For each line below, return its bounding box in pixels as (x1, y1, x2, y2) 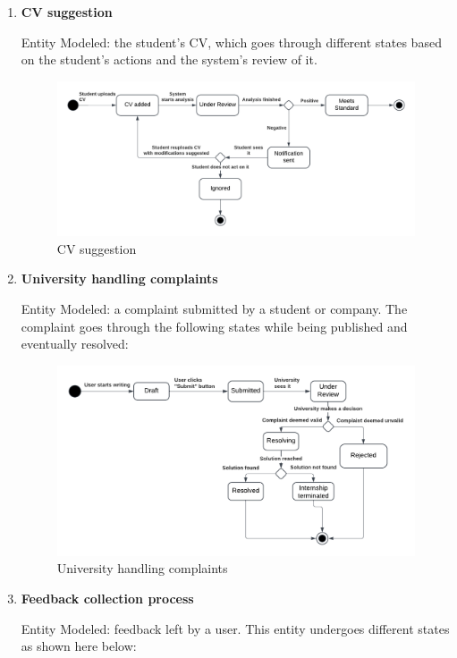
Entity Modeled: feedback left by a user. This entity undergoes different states (21, 619, 450, 637)
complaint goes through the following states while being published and (21, 316, 408, 335)
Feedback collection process (21, 589, 194, 608)
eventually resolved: (21, 334, 129, 353)
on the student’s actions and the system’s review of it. (21, 50, 317, 69)
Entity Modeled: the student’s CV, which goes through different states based (21, 32, 442, 51)
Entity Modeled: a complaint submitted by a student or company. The (21, 299, 408, 318)
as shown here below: (21, 637, 137, 655)
